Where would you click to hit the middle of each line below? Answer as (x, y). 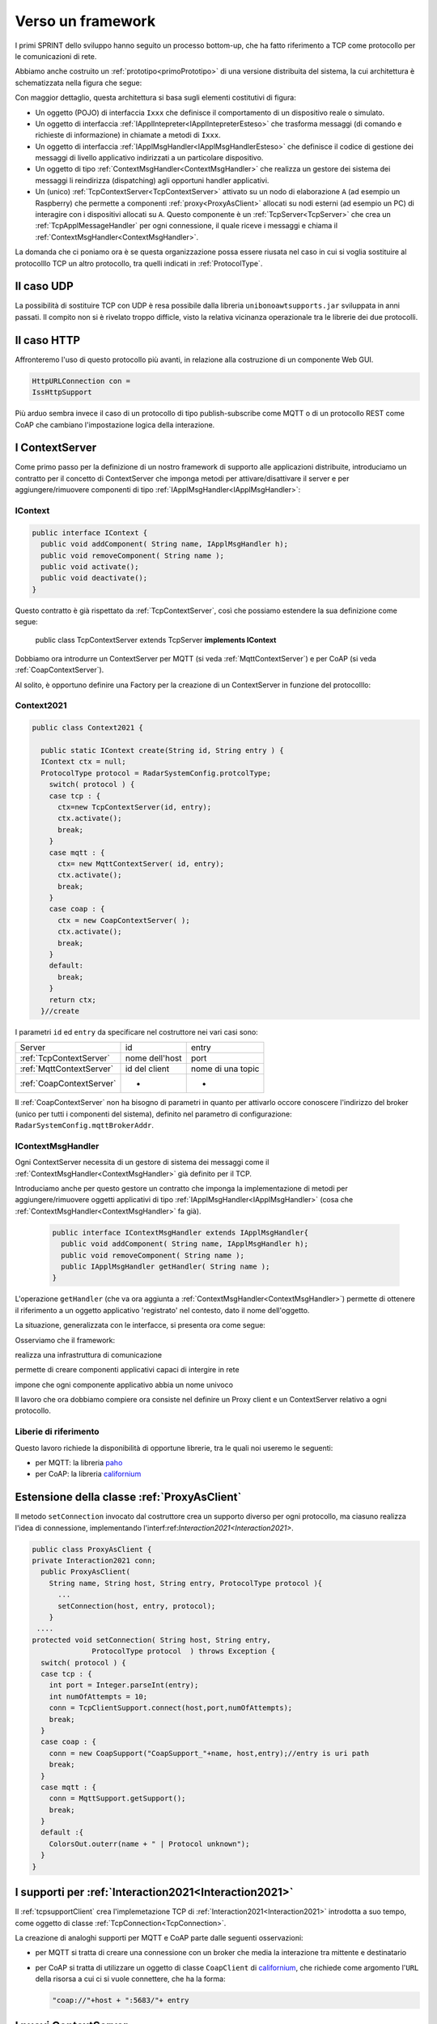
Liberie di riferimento (57, 1431)
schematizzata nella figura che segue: (78, 83)
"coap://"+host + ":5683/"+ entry (121, 2001)
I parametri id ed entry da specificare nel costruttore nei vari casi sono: (136, 1031)
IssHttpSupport (62, 392)
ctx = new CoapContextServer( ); (124, 920)
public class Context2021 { (87, 728)
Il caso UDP (45, 286)
